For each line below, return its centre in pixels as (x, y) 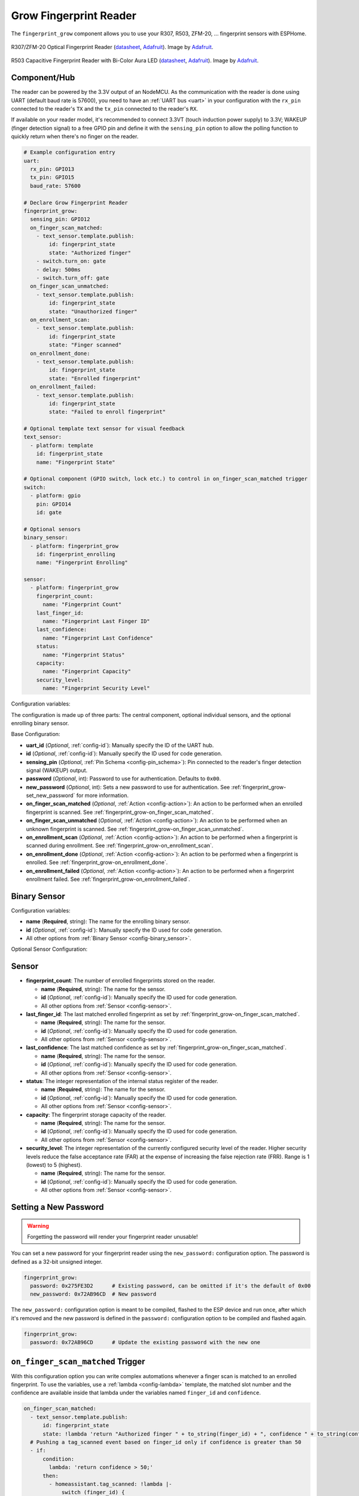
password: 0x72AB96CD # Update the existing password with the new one (145, 1343)
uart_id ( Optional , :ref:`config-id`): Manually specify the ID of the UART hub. (120, 745)
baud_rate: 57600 (55, 186)
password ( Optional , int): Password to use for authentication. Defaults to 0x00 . (124, 779)
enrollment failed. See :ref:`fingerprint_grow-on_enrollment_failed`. (108, 879)
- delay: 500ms (58, 270)
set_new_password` (51, 795)
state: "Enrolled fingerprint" (95, 378)
